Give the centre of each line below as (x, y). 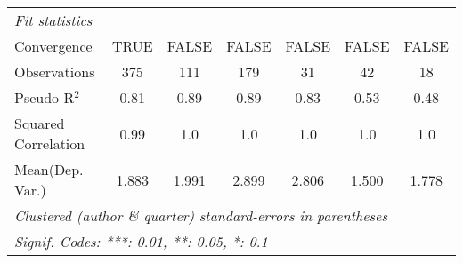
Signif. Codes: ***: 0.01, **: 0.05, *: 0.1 (141, 241)
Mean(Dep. (49, 169)
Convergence (53, 46)
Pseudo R (45, 97)
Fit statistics (53, 20)
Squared (40, 123)
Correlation (50, 143)
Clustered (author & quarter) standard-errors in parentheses (201, 215)
